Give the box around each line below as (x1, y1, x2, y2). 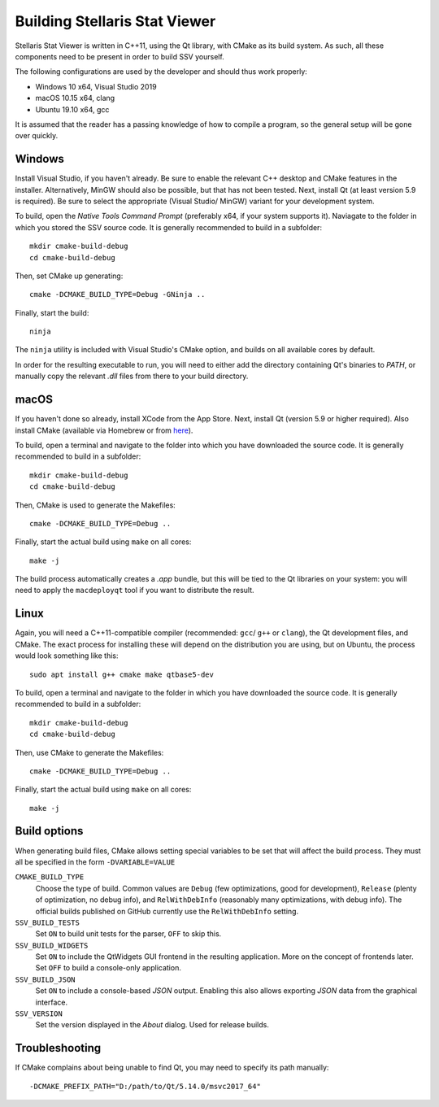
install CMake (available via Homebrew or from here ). (15, 425, 193, 435)
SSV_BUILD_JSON (15, 974, 76, 984)
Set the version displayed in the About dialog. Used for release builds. (35, 1020, 270, 1030)
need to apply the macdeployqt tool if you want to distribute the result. (15, 586, 255, 595)
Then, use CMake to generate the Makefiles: (15, 747, 164, 757)
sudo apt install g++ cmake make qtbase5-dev (29, 669, 215, 679)
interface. (35, 997, 68, 1007)
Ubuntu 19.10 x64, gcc (35, 104, 110, 114)
